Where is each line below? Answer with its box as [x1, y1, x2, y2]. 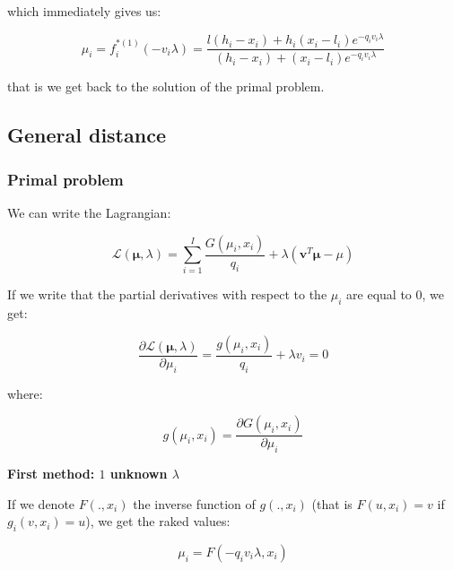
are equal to [346, 285, 412, 304]
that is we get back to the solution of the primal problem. [7, 77, 325, 96]
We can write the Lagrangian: [7, 203, 171, 221]
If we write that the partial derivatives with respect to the [7, 285, 327, 304]
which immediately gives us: [7, 2, 161, 20]
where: [7, 384, 43, 402]
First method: [7, 464, 95, 482]
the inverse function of [133, 494, 256, 513]
